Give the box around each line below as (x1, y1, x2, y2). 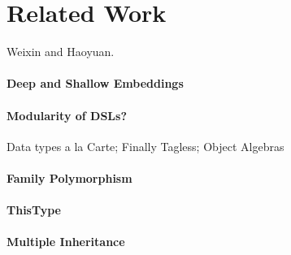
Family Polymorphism (7, 169, 132, 186)
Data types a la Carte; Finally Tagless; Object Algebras (7, 137, 284, 154)
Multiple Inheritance (7, 233, 125, 250)
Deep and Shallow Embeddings (7, 75, 184, 92)
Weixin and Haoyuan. (7, 43, 115, 60)
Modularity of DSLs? (7, 106, 128, 123)
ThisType (7, 201, 61, 218)
